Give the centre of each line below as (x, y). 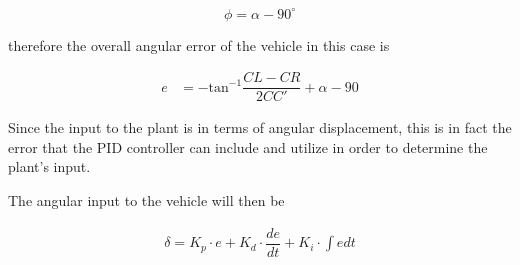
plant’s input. (49, 166)
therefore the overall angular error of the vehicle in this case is (199, 44)
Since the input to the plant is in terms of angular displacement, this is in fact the (260, 127)
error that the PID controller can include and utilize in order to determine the (248, 146)
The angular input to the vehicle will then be (146, 199)
